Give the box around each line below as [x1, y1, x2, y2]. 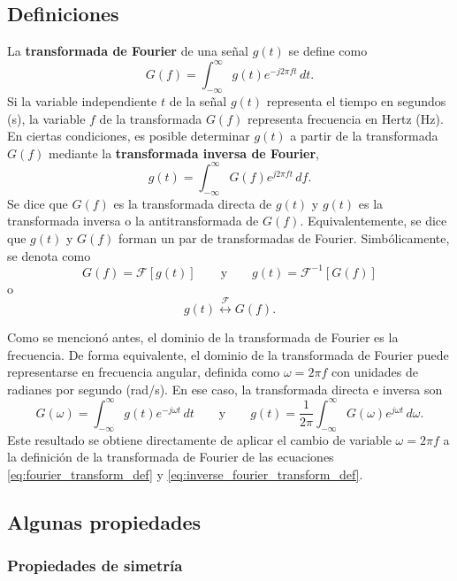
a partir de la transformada [290, 126, 438, 145]
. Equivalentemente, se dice [300, 211, 447, 230]
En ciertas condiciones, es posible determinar [7, 126, 250, 145]
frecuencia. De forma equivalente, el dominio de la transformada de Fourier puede [7, 345, 449, 363]
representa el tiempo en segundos [266, 92, 446, 111]
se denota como [7, 246, 91, 264]
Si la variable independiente [7, 92, 157, 111]
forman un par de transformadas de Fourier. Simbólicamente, [118, 228, 450, 247]
